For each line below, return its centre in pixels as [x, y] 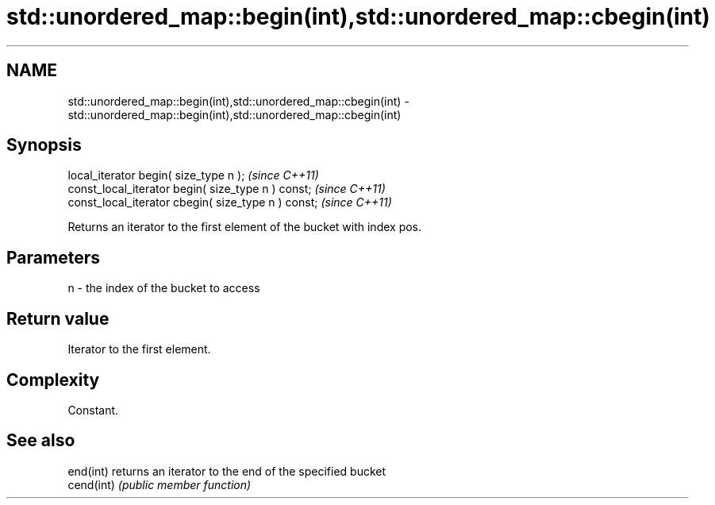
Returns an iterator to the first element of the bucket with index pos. [245, 227]
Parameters [53, 257]
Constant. [93, 410]
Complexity [53, 380]
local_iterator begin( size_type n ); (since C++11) [193, 175]
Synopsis [44, 145]
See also [41, 441]
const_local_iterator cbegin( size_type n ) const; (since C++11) [230, 202]
